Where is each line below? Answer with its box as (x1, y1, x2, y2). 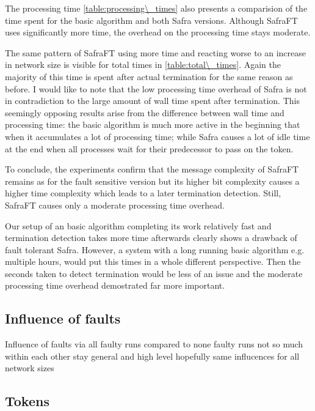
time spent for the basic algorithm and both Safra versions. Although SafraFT (5, 13, 298, 26)
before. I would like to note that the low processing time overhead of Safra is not (5, 82, 307, 95)
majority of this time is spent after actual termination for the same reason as (5, 70, 293, 83)
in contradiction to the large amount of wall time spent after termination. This (5, 94, 300, 107)
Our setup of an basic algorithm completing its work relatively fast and (5, 219, 272, 232)
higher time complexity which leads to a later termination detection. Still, (5, 187, 281, 199)
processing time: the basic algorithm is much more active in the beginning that (5, 118, 300, 131)
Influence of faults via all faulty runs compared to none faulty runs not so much (5, 338, 303, 350)
